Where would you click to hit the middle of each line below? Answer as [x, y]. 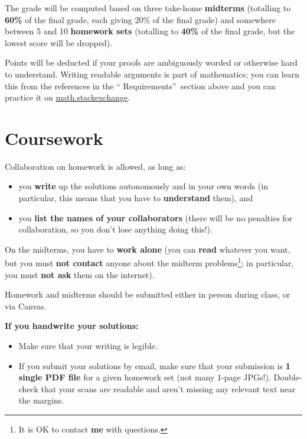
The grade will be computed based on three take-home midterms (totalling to [148, 8]
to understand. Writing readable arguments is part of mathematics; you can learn [152, 74]
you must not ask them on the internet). [80, 274]
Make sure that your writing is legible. [88, 346]
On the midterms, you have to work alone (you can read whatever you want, [148, 249]
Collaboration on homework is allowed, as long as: [95, 166]
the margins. [41, 400]
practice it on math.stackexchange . [68, 97]
